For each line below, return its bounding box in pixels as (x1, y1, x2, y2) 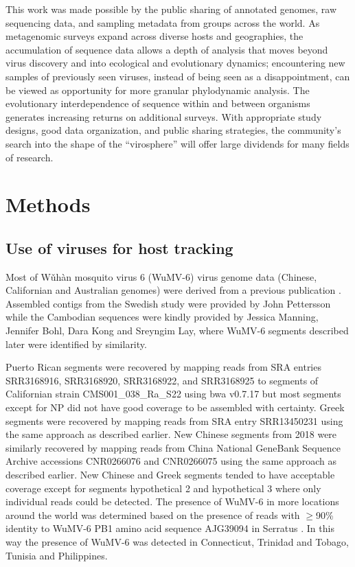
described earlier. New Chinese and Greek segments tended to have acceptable (5, 467, 335, 482)
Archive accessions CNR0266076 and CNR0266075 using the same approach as (5, 454, 336, 468)
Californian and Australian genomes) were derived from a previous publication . (5, 283, 341, 297)
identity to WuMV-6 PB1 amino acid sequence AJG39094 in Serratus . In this (5, 521, 334, 535)
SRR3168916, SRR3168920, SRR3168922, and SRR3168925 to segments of (5, 373, 319, 387)
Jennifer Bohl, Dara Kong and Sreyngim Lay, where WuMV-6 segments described (5, 323, 349, 338)
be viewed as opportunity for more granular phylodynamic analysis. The (5, 82, 310, 97)
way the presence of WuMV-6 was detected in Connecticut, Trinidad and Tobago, (5, 534, 349, 548)
